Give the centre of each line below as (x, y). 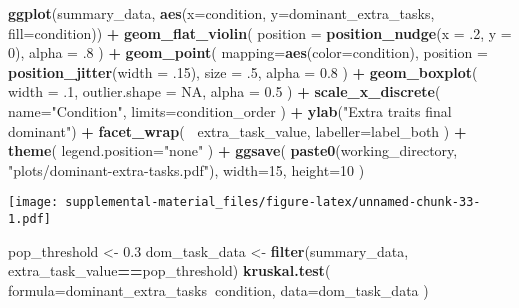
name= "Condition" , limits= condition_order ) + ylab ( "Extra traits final (230, 110)
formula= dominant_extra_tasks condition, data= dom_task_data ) (218, 289)
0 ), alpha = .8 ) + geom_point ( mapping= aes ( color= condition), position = (248, 52)
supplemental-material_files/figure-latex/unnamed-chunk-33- (273, 202)
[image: (33, 202)
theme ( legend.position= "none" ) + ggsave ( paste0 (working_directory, (233, 150)
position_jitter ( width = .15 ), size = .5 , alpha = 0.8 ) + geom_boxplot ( (243, 71)
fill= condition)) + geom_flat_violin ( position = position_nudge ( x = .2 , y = (260, 32)
